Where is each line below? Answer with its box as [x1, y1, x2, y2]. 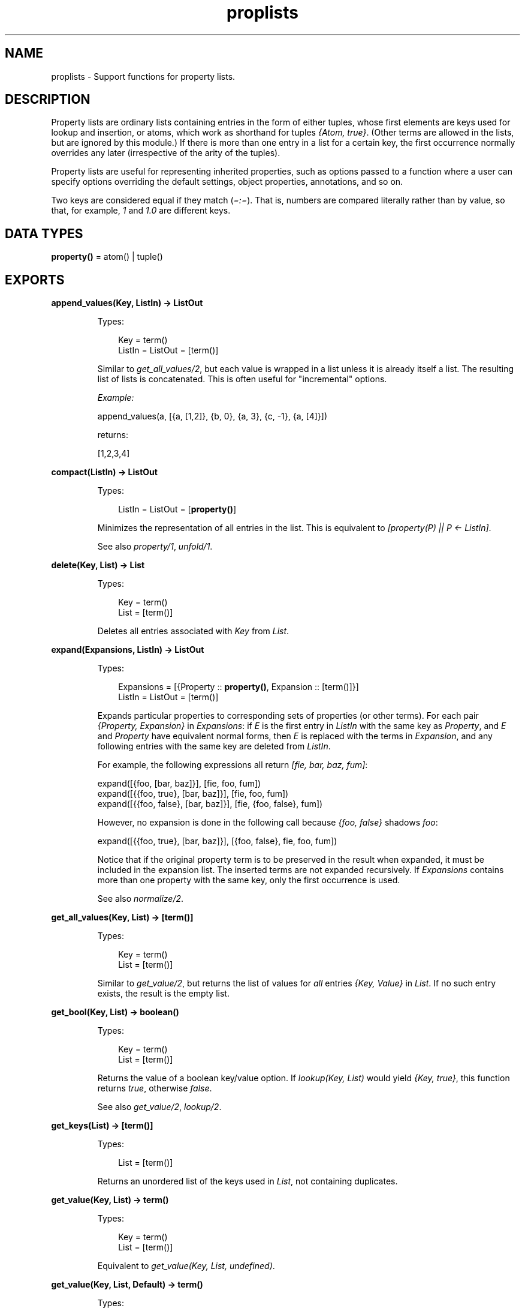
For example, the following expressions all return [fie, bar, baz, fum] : [97, 760, 368, 770]
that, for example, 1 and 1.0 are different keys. [51, 205, 231, 216]
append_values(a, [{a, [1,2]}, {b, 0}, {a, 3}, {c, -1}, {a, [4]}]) [97, 411, 327, 422]
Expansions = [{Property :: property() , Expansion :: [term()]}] [118, 682, 359, 692]
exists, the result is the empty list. [97, 988, 230, 999]
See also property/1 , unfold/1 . [97, 541, 213, 552]
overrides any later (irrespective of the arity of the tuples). [51, 148, 280, 158]
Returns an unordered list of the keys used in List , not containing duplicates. [97, 1176, 398, 1187]
